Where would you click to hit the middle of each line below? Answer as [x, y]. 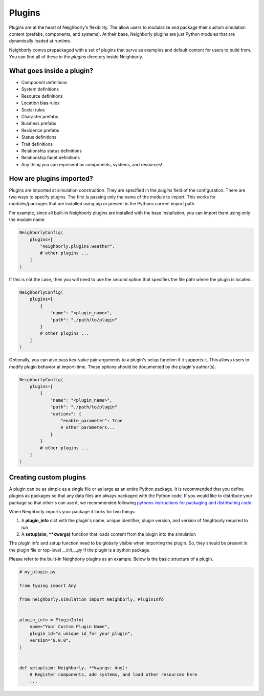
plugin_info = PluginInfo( [52, 620]
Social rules [33, 109]
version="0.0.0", [50, 641]
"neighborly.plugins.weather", [77, 246]
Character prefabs [40, 116]
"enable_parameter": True [91, 421]
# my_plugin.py [37, 572]
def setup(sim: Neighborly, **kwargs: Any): [74, 668]
